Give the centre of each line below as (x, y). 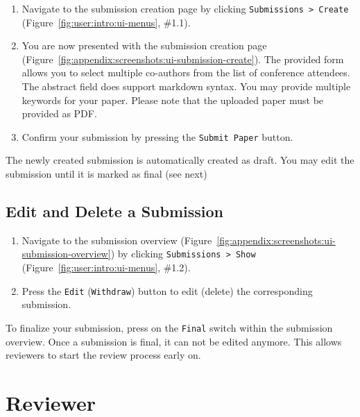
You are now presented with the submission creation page (144, 45)
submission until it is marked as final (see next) (106, 174)
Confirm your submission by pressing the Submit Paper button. (157, 136)
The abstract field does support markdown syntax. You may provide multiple (186, 86)
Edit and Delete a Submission (115, 211)
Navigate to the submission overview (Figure (117, 240)
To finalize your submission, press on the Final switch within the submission (169, 327)
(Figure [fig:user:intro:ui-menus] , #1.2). (106, 267)
